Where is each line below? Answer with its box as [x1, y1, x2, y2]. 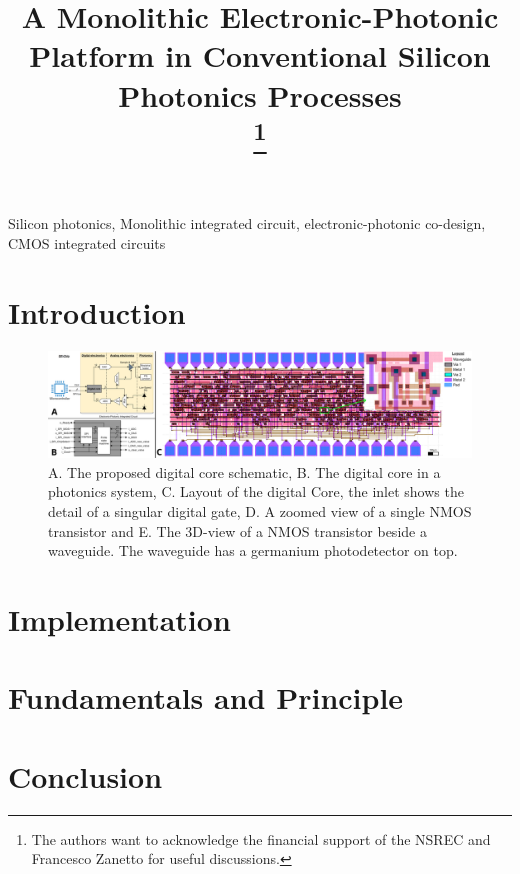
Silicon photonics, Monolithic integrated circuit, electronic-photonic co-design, [8, 213, 486, 234]
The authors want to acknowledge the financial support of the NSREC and [31, 828, 491, 849]
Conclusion [8, 755, 163, 796]
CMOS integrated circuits [8, 232, 166, 253]
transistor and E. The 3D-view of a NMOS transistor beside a [48, 520, 427, 541]
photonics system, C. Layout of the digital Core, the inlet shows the [48, 481, 464, 502]
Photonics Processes [118, 74, 402, 115]
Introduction [8, 291, 186, 332]
